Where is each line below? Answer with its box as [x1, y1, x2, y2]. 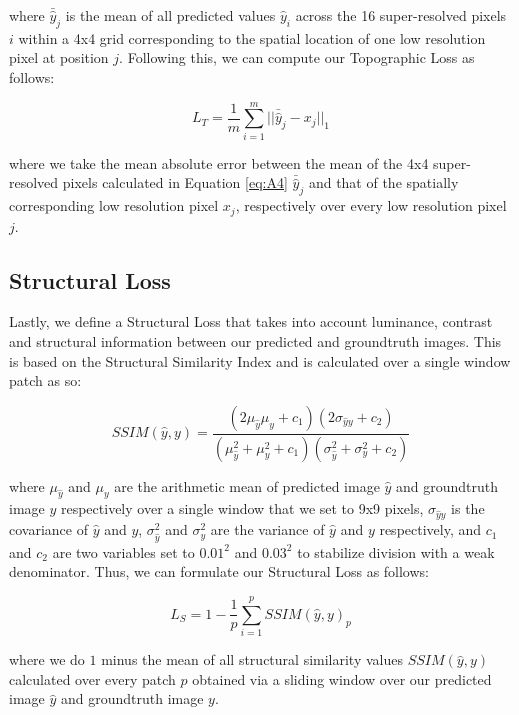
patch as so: [9, 370, 82, 391]
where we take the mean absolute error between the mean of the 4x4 [9, 152, 429, 173]
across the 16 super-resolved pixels [295, 5, 507, 25]
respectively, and [379, 519, 482, 540]
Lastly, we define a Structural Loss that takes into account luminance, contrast [9, 311, 493, 332]
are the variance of [210, 519, 325, 540]
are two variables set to [52, 541, 195, 562]
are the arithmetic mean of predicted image [114, 475, 380, 496]
